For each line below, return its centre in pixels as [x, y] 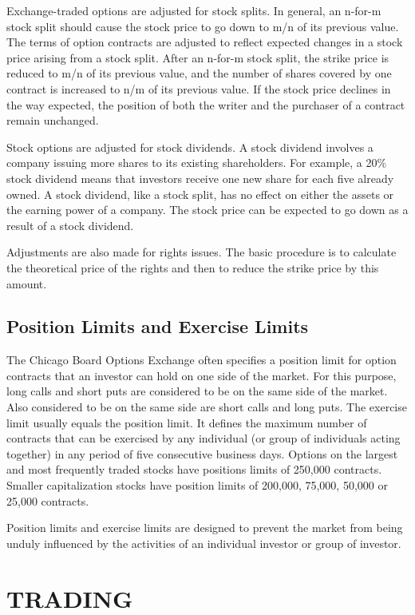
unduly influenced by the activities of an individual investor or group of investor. [204, 543]
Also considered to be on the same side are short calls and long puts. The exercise [207, 407]
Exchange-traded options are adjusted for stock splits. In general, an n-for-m [194, 10]
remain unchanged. [53, 120]
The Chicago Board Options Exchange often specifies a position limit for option [202, 360]
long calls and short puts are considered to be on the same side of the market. [197, 391]
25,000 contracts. [48, 500]
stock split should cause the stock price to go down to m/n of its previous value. [203, 26]
